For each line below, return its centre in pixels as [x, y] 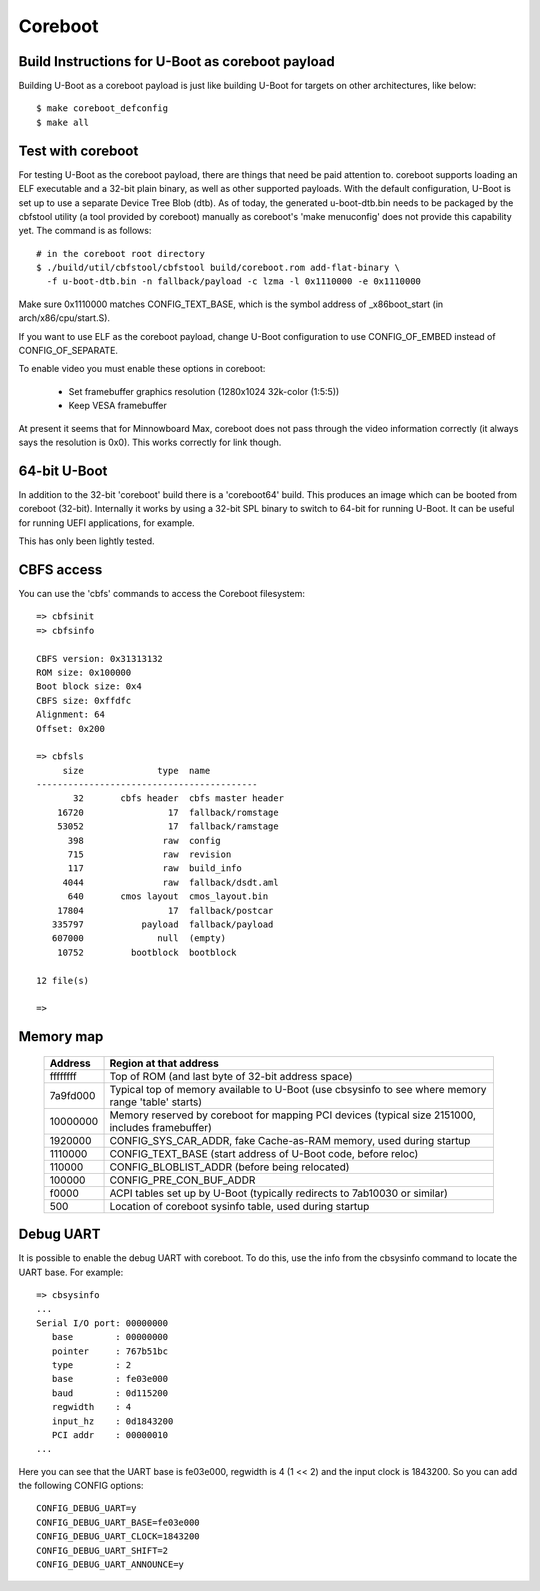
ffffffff [63, 1076]
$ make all [63, 122]
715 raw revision [149, 854]
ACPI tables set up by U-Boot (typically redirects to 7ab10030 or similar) [279, 1193]
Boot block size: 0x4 [89, 686]
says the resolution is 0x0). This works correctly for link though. [150, 442]
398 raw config [144, 840]
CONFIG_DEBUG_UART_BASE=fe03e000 [118, 1522]
